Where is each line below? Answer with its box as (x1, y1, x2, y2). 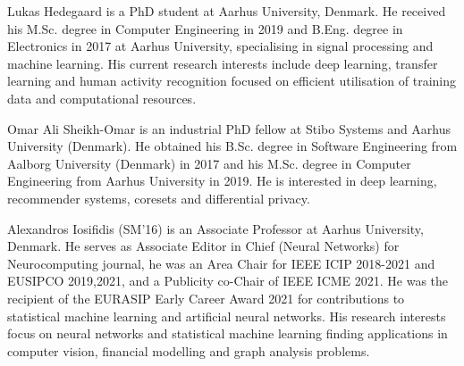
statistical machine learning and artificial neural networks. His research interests (7, 306, 446, 325)
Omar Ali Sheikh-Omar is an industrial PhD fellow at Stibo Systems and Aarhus (7, 119, 451, 137)
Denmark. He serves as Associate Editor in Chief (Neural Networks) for (7, 237, 400, 255)
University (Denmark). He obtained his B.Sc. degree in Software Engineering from (7, 137, 458, 155)
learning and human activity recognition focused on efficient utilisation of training (7, 71, 456, 90)
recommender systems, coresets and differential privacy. (7, 188, 310, 207)
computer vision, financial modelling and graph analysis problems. (7, 341, 370, 360)
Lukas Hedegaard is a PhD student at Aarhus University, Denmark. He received (7, 2, 446, 20)
